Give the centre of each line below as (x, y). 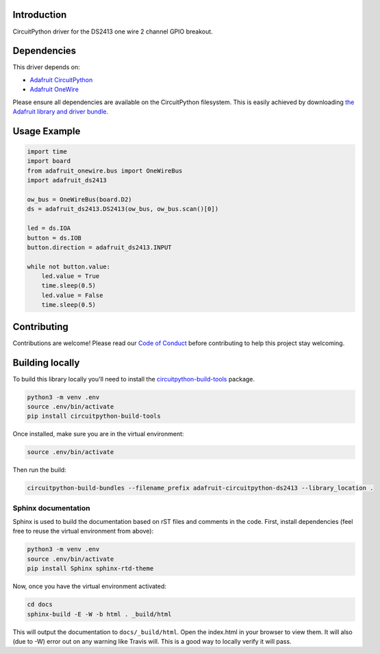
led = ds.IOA (49, 228)
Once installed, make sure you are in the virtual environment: (98, 434)
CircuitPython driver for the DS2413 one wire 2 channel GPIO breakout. (113, 32)
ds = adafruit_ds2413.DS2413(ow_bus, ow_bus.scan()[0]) (123, 209)
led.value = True (71, 276)
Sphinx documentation (51, 508)
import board (49, 161)
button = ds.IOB (54, 238)
